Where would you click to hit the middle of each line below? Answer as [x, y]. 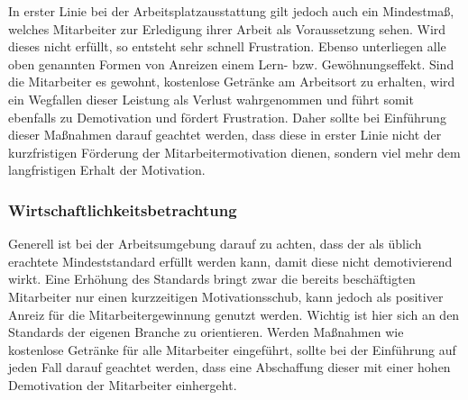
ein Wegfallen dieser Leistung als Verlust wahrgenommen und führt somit [211, 99]
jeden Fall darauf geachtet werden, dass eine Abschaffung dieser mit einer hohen [229, 367]
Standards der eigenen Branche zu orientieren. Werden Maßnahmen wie [206, 332]
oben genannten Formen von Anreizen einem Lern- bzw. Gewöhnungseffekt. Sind [231, 64]
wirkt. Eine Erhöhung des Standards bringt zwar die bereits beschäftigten [212, 279]
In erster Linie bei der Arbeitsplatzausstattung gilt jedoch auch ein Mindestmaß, [231, 11]
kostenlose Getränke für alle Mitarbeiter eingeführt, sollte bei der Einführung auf [232, 349]
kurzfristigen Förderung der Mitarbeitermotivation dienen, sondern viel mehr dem [234, 152]
